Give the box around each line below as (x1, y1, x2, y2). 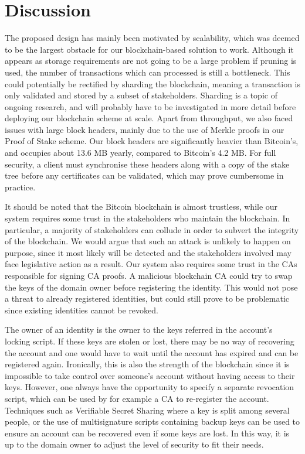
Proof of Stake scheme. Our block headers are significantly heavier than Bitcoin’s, (5, 135, 299, 147)
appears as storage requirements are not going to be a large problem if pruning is (5, 54, 297, 67)
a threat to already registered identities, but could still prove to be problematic (5, 292, 290, 305)
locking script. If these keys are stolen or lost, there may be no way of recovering (5, 334, 294, 347)
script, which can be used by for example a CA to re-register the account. (5, 392, 269, 404)
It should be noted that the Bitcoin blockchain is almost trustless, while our (5, 200, 278, 213)
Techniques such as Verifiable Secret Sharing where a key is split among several (5, 404, 290, 416)
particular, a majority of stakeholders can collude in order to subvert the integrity (5, 223, 299, 235)
